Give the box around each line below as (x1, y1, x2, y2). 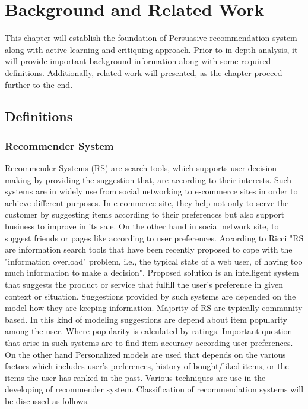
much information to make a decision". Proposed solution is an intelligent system (5, 266, 299, 279)
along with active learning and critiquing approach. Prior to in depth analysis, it (5, 43, 298, 55)
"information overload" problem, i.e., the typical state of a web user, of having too (5, 254, 303, 267)
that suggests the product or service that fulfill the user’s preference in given (5, 278, 283, 291)
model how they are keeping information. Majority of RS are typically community (5, 301, 303, 314)
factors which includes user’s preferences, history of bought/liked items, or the (5, 360, 289, 372)
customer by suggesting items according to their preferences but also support (5, 208, 285, 221)
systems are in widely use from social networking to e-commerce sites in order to (5, 185, 298, 197)
